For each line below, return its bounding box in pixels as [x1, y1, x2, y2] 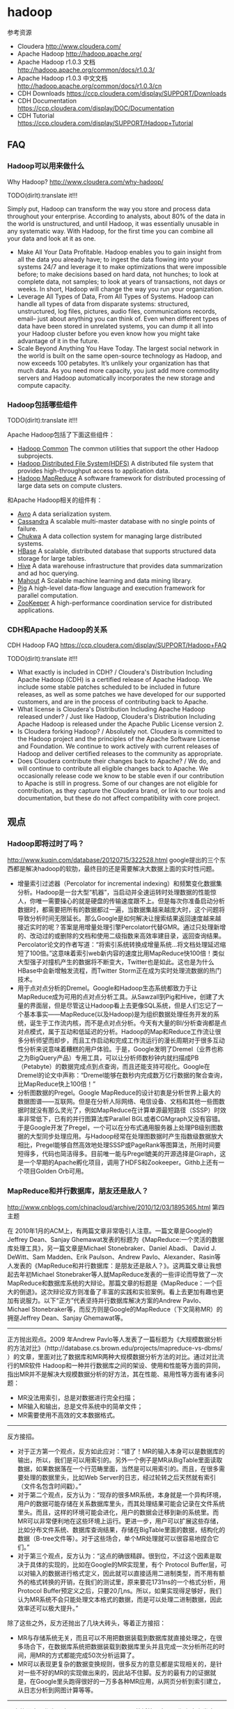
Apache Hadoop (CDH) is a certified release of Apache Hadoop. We [17, 676, 212, 684]
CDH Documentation [17, 96, 77, 105]
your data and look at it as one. [7, 234, 96, 243]
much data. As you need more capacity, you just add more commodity [17, 366, 219, 374]
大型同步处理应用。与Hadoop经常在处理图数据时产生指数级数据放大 [29, 1132, 224, 1140]
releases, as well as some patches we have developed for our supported [17, 690, 226, 699]
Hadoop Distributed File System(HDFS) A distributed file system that [17, 459, 214, 467]
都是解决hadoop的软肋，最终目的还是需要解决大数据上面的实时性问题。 [13, 864, 219, 872]
